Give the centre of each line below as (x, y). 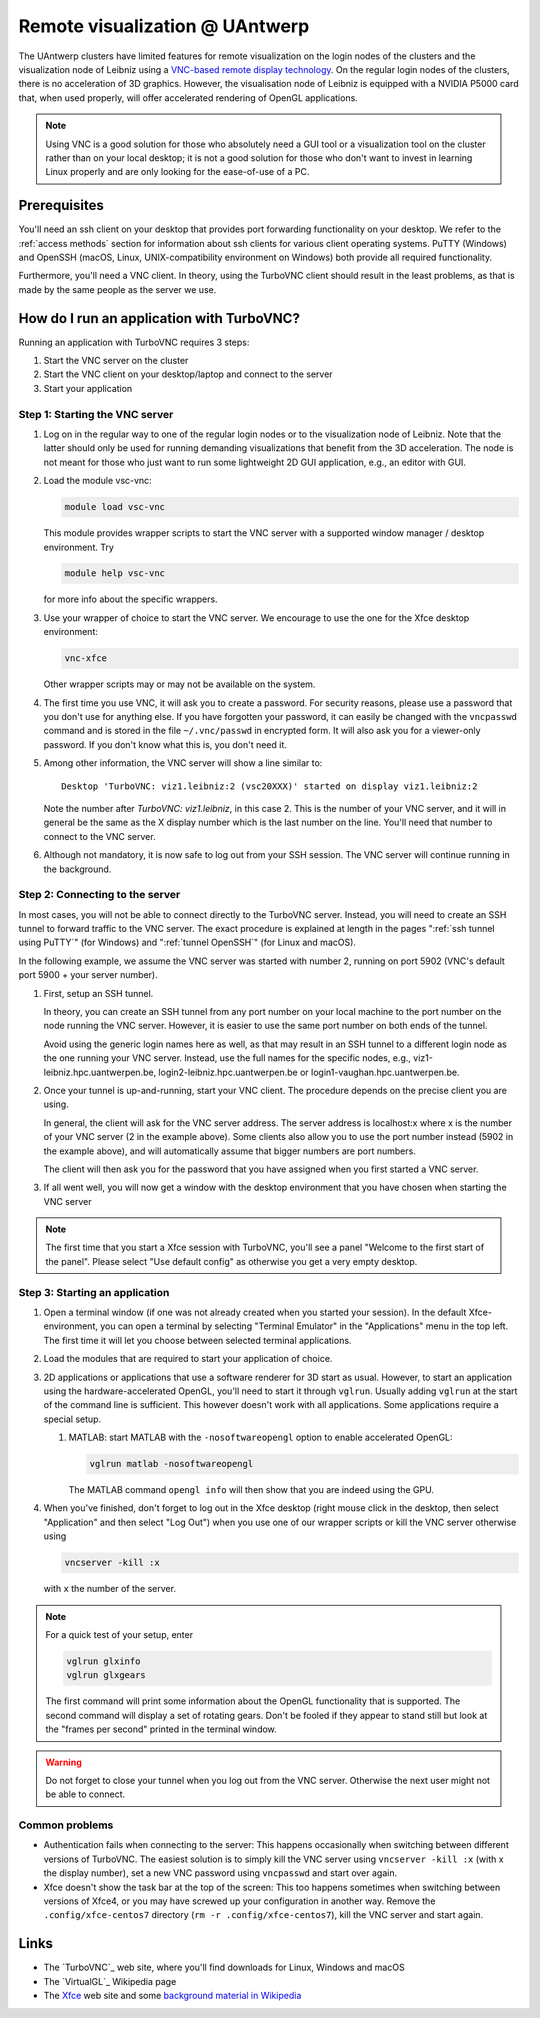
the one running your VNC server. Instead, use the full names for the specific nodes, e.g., (227, 1058)
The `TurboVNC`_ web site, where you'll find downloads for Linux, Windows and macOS (224, 1967)
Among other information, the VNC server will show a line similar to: (183, 763)
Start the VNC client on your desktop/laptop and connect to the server (188, 374)
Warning (63, 1762)
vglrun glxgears (106, 1675)
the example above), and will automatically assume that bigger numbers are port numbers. (230, 1151)
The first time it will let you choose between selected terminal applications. (197, 1340)
